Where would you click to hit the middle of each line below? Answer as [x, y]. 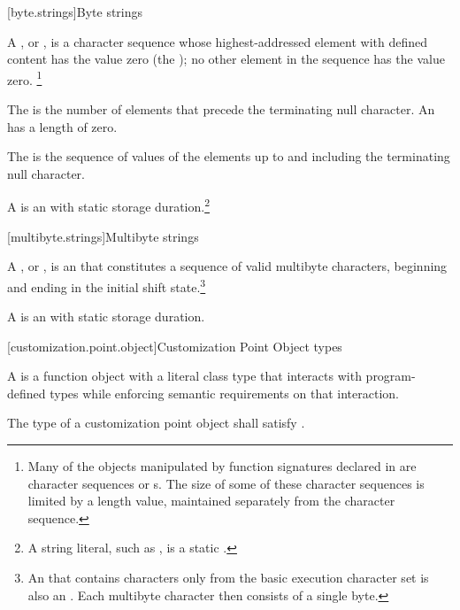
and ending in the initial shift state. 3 [107, 285]
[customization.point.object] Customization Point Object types [175, 346]
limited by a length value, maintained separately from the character [211, 501]
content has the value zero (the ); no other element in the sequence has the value [226, 59]
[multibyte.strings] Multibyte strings [103, 236]
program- [391, 376]
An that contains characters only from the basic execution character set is [228, 578]
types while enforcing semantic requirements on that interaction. [224, 393]
